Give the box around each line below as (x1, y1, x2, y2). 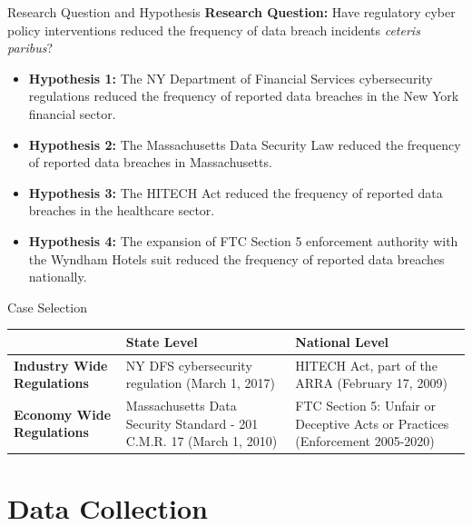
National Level (295, 332, 389, 351)
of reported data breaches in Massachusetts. (28, 153, 272, 172)
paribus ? (7, 38, 54, 57)
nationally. (28, 267, 87, 286)
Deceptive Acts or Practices (295, 413, 449, 432)
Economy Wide (14, 404, 112, 423)
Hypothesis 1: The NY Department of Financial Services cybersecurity (28, 68, 433, 87)
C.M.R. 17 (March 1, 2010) (125, 432, 278, 451)
